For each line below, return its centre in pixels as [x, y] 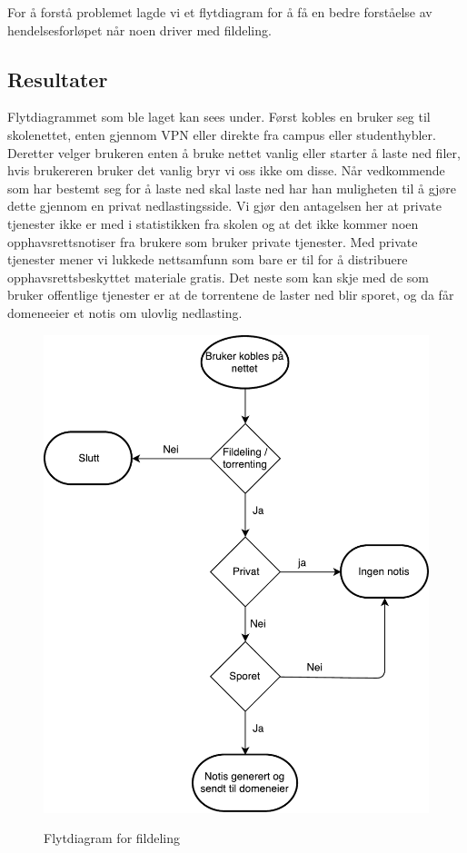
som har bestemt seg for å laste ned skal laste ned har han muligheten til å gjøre [232, 188]
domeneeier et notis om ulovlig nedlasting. [125, 312]
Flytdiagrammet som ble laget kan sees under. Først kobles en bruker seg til [219, 117]
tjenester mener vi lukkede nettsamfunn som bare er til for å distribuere [208, 259]
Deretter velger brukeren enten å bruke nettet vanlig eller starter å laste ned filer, [234, 152]
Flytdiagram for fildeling [112, 838]
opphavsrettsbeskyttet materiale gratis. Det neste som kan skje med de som [219, 277]
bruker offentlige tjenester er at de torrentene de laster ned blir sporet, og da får [231, 295]
